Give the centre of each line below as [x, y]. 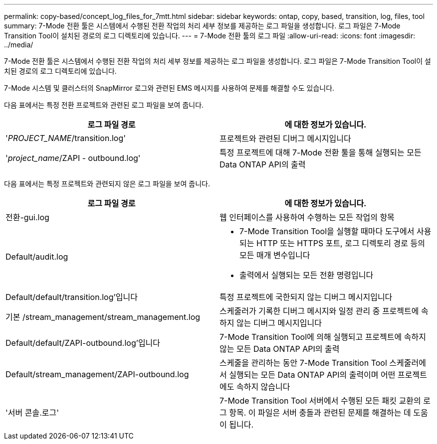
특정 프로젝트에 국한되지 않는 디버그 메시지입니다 [306, 297]
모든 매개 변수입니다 [275, 255]
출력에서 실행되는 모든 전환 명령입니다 [307, 275]
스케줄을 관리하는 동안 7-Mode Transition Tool [303, 363]
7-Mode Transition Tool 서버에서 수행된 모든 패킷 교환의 [320, 401]
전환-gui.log [27, 217]
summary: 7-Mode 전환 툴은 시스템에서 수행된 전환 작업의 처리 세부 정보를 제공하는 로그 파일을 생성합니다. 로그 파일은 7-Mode [202, 26]
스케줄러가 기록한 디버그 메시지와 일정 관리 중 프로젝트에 [319, 311]
